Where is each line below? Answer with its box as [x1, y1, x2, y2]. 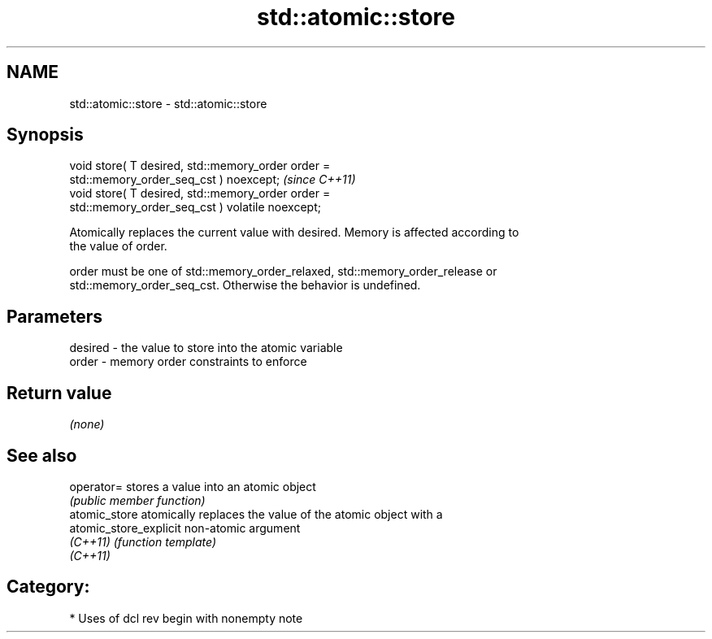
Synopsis [7, 124, 84, 146]
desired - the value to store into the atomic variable [69, 341, 343, 355]
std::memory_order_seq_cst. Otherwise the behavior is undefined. [69, 278, 421, 293]
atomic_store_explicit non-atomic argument [69, 520, 301, 535]
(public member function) [69, 493, 206, 507]
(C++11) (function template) [69, 534, 217, 549]
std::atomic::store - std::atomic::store [69, 96, 267, 111]
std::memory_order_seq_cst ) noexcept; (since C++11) [69, 172, 356, 187]
